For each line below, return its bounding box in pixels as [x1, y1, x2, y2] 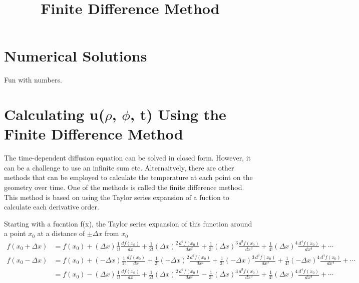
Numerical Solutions [4, 45, 147, 66]
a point [4, 228, 26, 238]
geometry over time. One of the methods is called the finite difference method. [4, 182, 244, 192]
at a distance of [37, 228, 85, 238]
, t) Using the [130, 104, 226, 124]
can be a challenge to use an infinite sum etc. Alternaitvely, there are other [4, 162, 234, 172]
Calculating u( [4, 104, 105, 124]
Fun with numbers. [4, 74, 62, 85]
